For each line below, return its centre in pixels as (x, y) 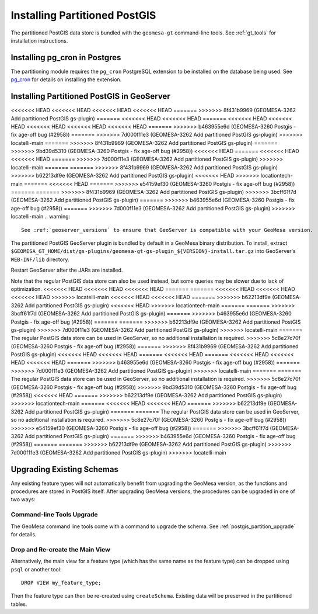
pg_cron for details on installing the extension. (66, 79)
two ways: (23, 499)
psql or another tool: (36, 569)
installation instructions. (39, 40)
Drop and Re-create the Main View (60, 549)
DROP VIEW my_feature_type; (61, 582)
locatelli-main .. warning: (41, 217)
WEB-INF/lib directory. (40, 259)
